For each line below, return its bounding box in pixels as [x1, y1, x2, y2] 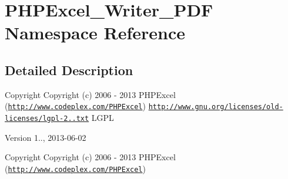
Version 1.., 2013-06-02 [5, 131, 86, 143]
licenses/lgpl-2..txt [5, 114, 89, 123]
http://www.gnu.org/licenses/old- [148, 103, 283, 112]
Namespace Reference [5, 21, 185, 45]
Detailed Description [5, 60, 133, 79]
